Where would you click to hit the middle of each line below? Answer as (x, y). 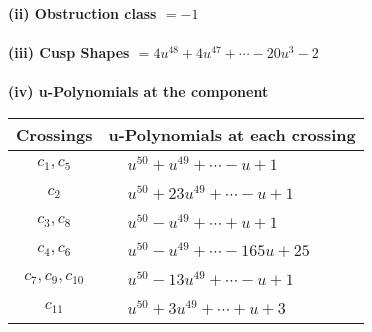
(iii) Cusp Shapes (69, 52)
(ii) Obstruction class (82, 13)
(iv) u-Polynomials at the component (138, 91)
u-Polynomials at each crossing (232, 134)
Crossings (54, 134)
